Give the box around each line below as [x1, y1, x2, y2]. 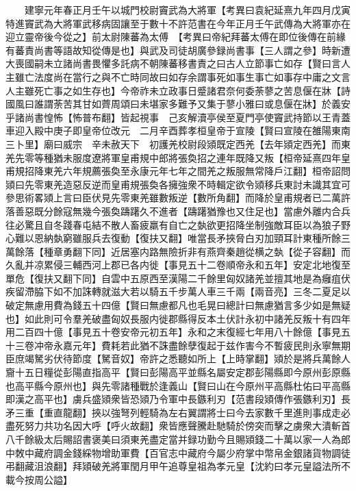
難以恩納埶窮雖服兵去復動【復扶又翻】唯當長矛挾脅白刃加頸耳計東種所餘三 [14, 231, 351, 245]
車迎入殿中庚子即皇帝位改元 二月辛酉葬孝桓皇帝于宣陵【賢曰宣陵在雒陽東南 [5, 123, 351, 138]
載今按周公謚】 [5, 472, 73, 486]
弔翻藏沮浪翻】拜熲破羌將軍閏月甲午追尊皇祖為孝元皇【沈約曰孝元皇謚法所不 [5, 459, 351, 473]
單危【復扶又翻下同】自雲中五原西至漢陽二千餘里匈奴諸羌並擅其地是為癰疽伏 [5, 270, 351, 285]
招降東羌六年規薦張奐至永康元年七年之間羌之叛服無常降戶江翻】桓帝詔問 [24, 164, 351, 178]
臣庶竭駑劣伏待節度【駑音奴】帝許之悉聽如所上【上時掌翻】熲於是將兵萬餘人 [5, 351, 351, 366]
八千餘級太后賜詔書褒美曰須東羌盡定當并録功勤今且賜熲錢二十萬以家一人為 [5, 432, 341, 446]
